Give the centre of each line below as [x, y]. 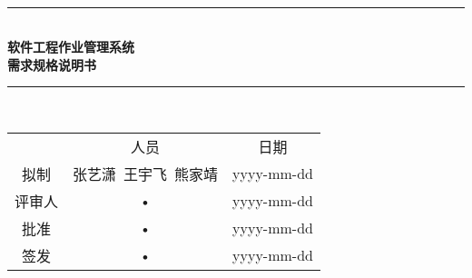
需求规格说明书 [52, 64]
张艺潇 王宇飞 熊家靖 [146, 174]
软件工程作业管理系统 [71, 47]
